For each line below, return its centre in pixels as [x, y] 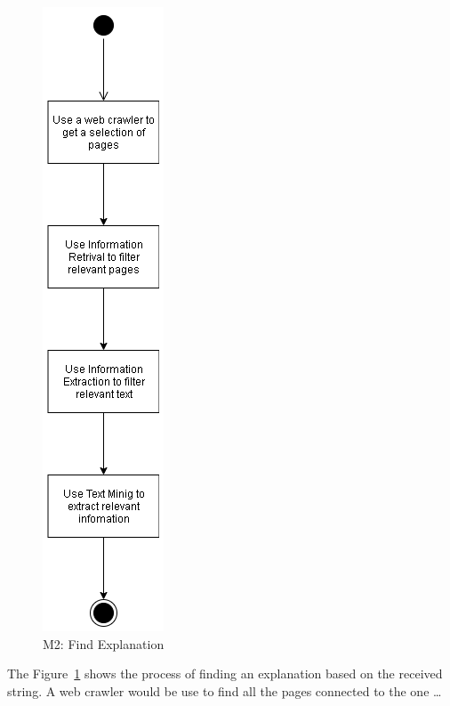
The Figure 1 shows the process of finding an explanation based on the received [225, 674]
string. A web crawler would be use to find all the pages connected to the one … [225, 690]
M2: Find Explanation [104, 643]
